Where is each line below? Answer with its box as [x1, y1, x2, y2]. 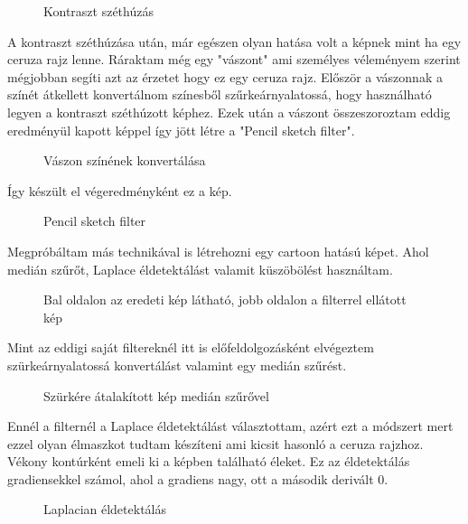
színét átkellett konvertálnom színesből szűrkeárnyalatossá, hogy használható [7, 85, 432, 104]
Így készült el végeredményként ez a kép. [7, 181, 232, 200]
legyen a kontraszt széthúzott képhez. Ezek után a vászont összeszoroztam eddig [7, 102, 451, 121]
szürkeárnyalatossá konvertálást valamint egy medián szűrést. [7, 355, 347, 374]
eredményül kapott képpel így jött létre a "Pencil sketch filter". [7, 120, 355, 139]
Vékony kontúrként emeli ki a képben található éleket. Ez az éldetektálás [7, 452, 410, 471]
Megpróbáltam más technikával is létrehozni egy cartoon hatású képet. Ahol [7, 241, 429, 260]
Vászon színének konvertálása [43, 151, 206, 170]
